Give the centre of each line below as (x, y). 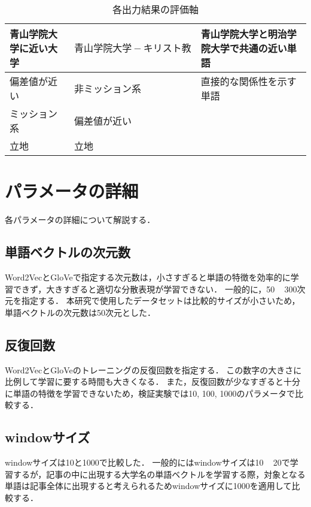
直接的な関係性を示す (249, 81)
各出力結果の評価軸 (155, 9)
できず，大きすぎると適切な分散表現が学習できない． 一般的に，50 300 (155, 289)
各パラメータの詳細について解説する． (80, 220)
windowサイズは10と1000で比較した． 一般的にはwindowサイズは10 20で (147, 462)
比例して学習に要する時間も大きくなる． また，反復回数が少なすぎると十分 (153, 381)
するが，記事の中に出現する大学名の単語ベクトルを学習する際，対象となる (159, 474)
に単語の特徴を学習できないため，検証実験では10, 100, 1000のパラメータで (150, 393)
